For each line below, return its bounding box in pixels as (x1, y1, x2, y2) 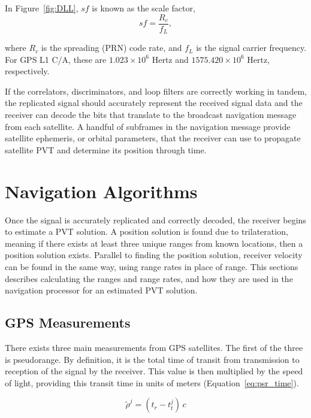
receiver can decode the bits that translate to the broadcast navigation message (5, 108, 297, 121)
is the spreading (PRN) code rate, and (41, 41, 182, 54)
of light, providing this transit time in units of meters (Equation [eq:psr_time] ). (5, 376, 299, 389)
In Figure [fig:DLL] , (5, 2, 78, 14)
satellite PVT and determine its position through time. (5, 143, 207, 156)
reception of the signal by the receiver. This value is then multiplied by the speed (5, 365, 303, 377)
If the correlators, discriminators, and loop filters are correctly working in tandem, (5, 84, 307, 97)
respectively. (5, 65, 50, 77)
